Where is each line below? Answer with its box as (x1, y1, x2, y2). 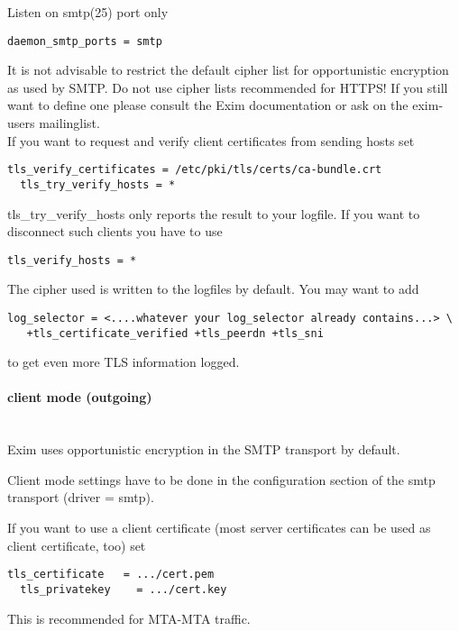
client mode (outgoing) (7, 388, 152, 407)
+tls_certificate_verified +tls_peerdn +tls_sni (26, 326, 324, 340)
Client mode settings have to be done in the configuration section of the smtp (7, 470, 436, 489)
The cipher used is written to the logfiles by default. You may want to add (7, 279, 419, 298)
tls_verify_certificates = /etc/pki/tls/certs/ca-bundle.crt (7, 163, 382, 177)
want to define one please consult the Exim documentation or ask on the (7, 96, 409, 114)
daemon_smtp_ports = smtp (7, 34, 162, 48)
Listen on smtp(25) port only (7, 3, 169, 21)
